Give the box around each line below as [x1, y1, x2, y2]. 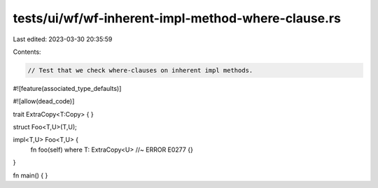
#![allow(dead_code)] [13, 97, 75, 106]
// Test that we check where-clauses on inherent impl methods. [27, 66, 253, 74]
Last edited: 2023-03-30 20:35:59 [13, 35, 113, 43]
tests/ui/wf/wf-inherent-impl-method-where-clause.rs [13, 10, 341, 26]
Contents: [13, 48, 41, 56]
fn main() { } [13, 171, 48, 180]
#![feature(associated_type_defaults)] [13, 84, 122, 92]
